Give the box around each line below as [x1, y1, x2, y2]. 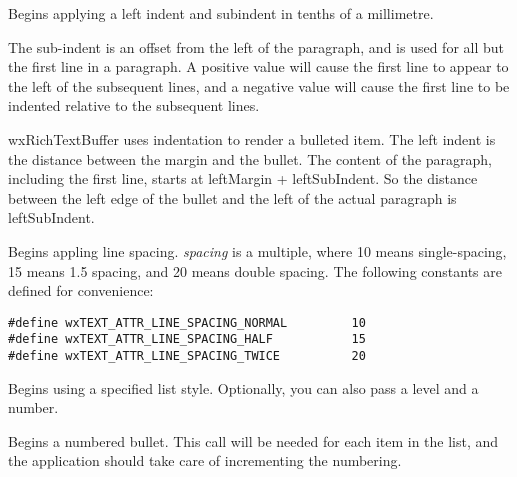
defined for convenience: [8, 280, 154, 301]
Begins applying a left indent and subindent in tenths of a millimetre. [8, 3, 434, 23]
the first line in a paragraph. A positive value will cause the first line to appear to [8, 56, 509, 77]
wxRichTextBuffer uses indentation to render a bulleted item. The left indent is [8, 128, 496, 149]
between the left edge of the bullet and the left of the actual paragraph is [8, 187, 457, 208]
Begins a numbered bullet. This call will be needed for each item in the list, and [8, 430, 499, 451]
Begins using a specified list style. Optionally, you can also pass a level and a [8, 377, 479, 398]
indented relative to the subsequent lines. [8, 95, 260, 116]
